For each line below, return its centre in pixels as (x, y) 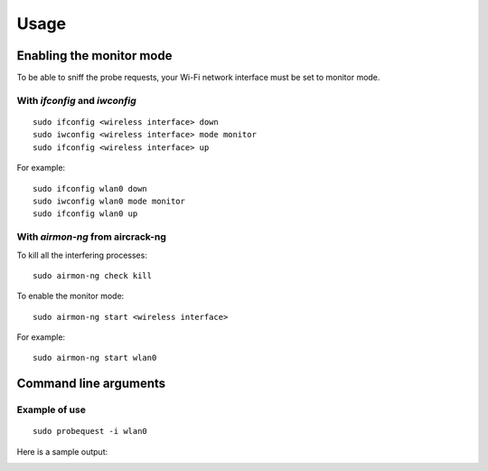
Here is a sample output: (62, 451)
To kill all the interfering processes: (82, 255)
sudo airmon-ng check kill (93, 275)
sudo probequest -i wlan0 (90, 431)
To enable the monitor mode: (70, 296)
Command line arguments (91, 384)
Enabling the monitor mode (94, 56)
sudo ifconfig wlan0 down (90, 188)
